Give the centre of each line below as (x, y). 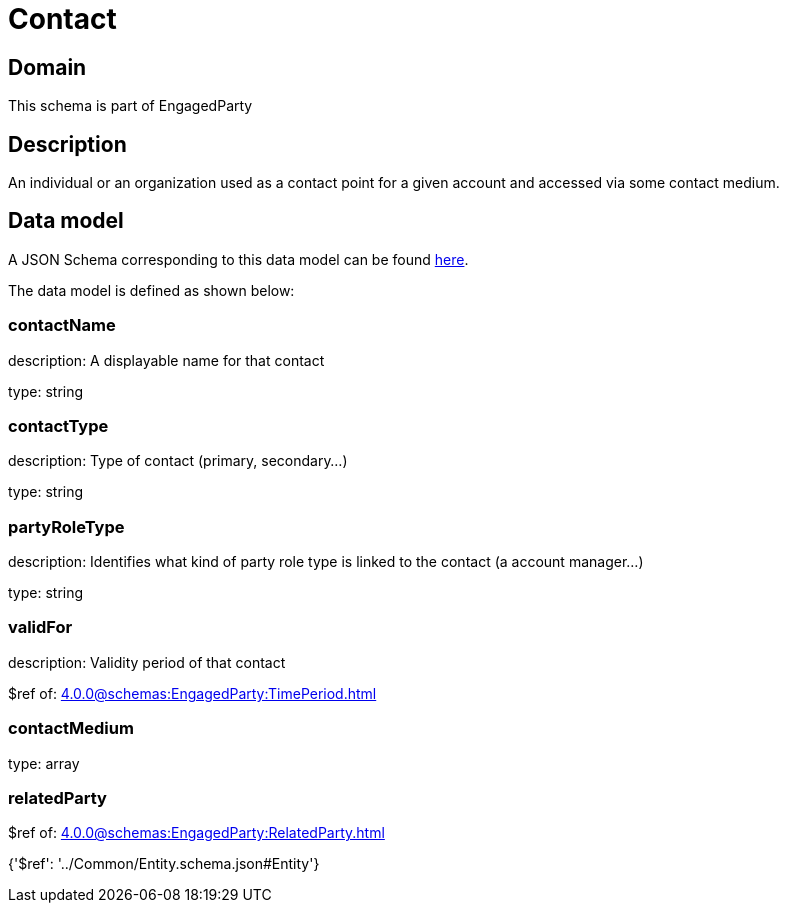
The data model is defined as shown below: (151, 290)
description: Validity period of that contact (147, 662)
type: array (44, 763)
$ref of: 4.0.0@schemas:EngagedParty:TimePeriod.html (192, 693)
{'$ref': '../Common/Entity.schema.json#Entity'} (164, 864)
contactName (62, 325)
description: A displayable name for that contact (166, 360)
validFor (40, 627)
